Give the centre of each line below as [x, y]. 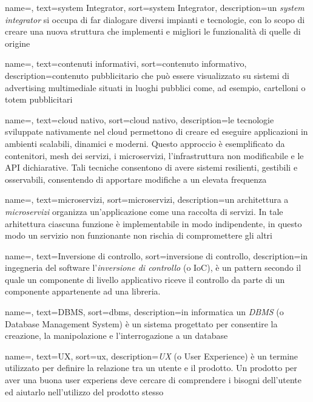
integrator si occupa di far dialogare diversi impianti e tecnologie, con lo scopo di [155, 19]
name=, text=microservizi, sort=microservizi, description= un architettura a [147, 199]
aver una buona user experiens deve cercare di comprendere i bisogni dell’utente [153, 380]
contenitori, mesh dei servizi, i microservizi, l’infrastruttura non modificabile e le [154, 155]
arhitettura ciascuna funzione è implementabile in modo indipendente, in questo [153, 223]
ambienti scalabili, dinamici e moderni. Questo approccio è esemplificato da [145, 143]
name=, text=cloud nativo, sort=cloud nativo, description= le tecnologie [140, 119]
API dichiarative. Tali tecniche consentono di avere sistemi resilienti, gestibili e [151, 167]
